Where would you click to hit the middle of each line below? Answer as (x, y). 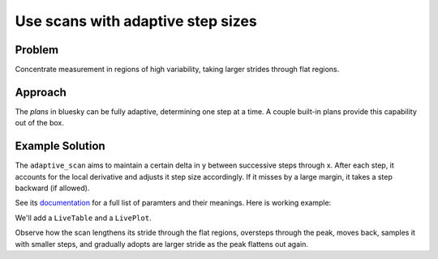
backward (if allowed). (52, 188)
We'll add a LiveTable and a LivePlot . (83, 218)
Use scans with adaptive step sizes (136, 21)
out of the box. (39, 123)
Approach (41, 92)
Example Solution (60, 146)
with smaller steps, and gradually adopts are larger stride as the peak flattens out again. (161, 244)
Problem (37, 50)
